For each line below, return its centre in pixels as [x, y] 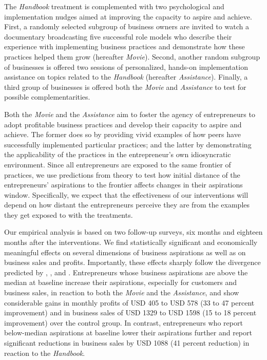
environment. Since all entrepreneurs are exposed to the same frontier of [118, 164]
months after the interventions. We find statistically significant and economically [131, 242]
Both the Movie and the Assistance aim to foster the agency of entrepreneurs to [130, 114]
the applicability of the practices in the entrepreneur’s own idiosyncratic [118, 154]
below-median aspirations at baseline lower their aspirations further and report [128, 333]
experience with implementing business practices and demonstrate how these [125, 46]
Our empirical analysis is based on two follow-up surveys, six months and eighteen [133, 232]
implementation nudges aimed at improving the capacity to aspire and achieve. [128, 16]
